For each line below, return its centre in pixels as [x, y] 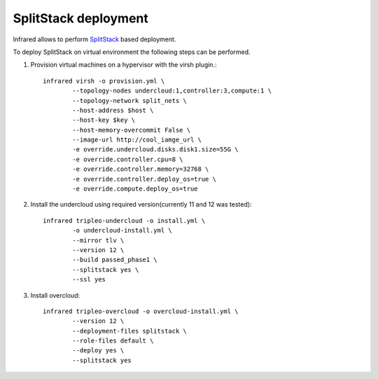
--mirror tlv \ [98, 240]
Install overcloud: [55, 295]
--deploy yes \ [98, 351]
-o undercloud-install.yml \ [122, 230]
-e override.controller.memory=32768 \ [141, 169]
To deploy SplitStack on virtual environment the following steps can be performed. [132, 52]
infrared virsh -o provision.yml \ [104, 81]
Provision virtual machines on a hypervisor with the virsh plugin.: [124, 65]
